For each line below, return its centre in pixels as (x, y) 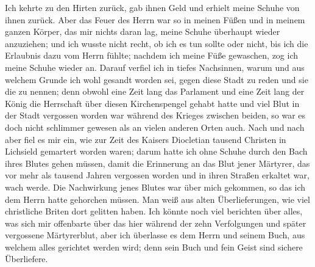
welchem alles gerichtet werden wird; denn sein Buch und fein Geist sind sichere (154, 247)
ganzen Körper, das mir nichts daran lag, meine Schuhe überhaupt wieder (143, 31)
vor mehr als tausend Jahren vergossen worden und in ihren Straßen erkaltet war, (157, 175)
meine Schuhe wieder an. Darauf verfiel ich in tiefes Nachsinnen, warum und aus (155, 67)
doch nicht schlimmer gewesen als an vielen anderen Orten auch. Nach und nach (155, 127)
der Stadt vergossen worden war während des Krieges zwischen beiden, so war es (155, 115)
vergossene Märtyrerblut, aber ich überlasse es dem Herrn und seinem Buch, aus (155, 235)
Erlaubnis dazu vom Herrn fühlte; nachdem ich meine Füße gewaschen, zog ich (152, 55)
